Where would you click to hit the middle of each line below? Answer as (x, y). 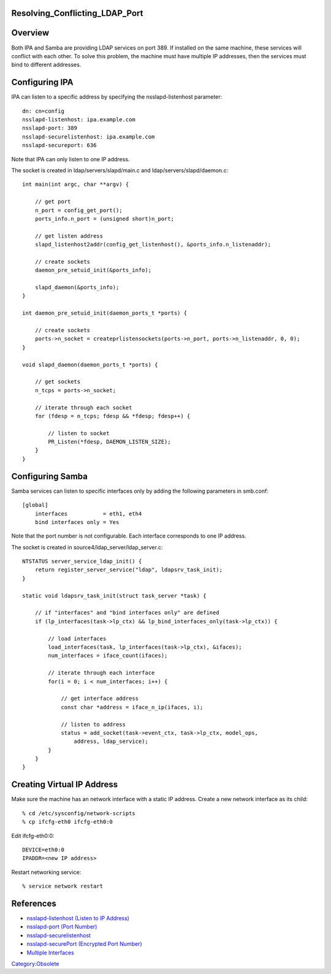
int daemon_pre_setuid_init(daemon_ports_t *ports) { (105, 313)
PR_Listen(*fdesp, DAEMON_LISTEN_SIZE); (109, 442)
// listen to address (93, 724)
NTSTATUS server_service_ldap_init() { (82, 561)
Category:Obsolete (35, 964)
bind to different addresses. (46, 65)
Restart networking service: (46, 872)
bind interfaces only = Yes (77, 522)
